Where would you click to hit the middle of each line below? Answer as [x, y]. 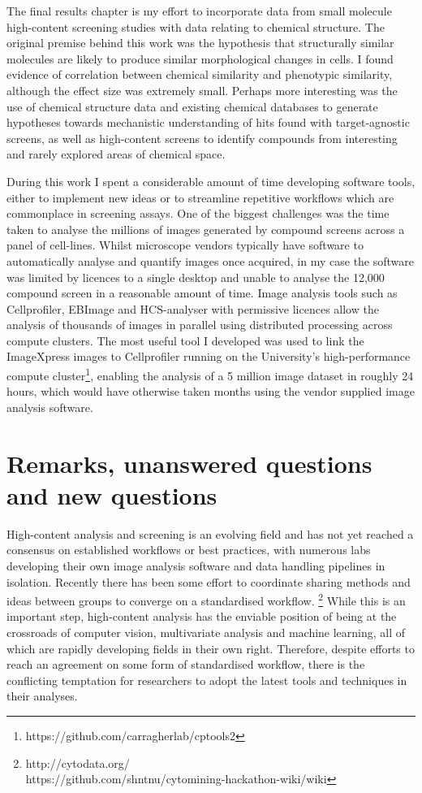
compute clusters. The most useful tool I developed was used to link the [185, 340]
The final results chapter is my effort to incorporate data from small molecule [199, 11]
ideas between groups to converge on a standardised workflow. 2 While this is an [206, 599]
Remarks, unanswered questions [189, 463]
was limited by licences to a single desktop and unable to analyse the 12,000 [196, 277]
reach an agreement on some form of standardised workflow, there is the [186, 664]
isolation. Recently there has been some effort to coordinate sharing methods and [209, 581]
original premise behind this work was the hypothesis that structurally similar [200, 43]
